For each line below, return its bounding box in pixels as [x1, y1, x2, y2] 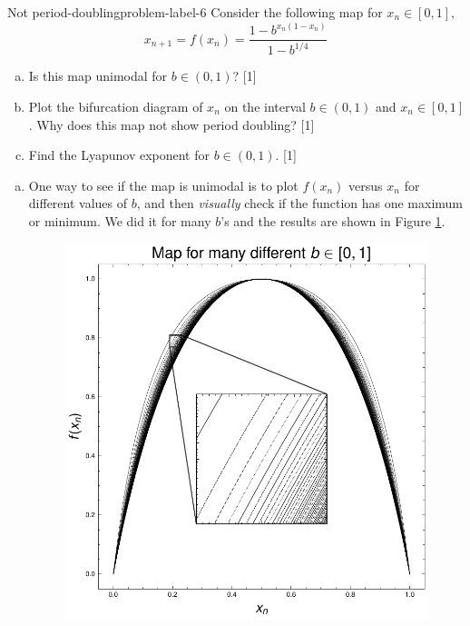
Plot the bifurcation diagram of [28, 97, 203, 116]
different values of [28, 194, 128, 213]
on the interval [224, 97, 306, 116]
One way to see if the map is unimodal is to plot [28, 175, 299, 194]
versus [348, 175, 383, 194]
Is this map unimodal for [28, 66, 168, 85]
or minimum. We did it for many [28, 212, 211, 230]
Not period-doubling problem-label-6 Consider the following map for [7, 3, 383, 21]
